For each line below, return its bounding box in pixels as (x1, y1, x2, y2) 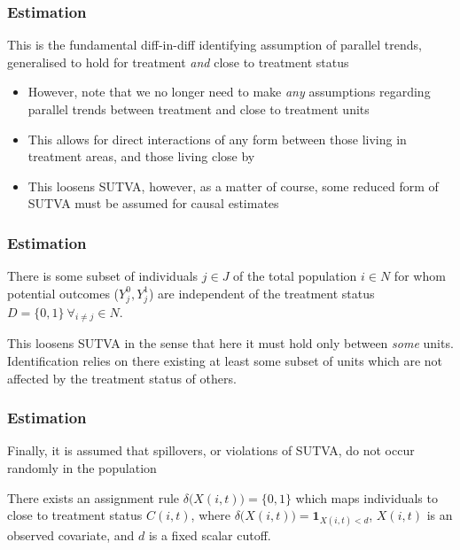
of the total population (233, 267, 357, 285)
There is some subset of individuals (7, 267, 199, 285)
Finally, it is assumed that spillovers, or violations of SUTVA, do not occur (7, 441, 415, 460)
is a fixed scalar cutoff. (148, 526, 271, 545)
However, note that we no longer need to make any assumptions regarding (27, 82, 431, 101)
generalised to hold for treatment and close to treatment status (7, 52, 349, 71)
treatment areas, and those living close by (27, 147, 255, 166)
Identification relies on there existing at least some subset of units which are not (7, 351, 443, 369)
